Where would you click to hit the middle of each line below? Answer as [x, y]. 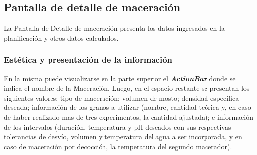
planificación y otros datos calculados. [61, 37]
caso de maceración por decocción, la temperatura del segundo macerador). [118, 146]
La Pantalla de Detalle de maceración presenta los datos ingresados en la [114, 28]
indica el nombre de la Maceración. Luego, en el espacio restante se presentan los [127, 88]
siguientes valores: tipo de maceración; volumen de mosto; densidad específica [122, 97]
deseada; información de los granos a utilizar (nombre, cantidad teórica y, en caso [128, 107]
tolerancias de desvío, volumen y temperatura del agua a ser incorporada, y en [123, 136]
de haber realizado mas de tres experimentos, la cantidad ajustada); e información [128, 117]
